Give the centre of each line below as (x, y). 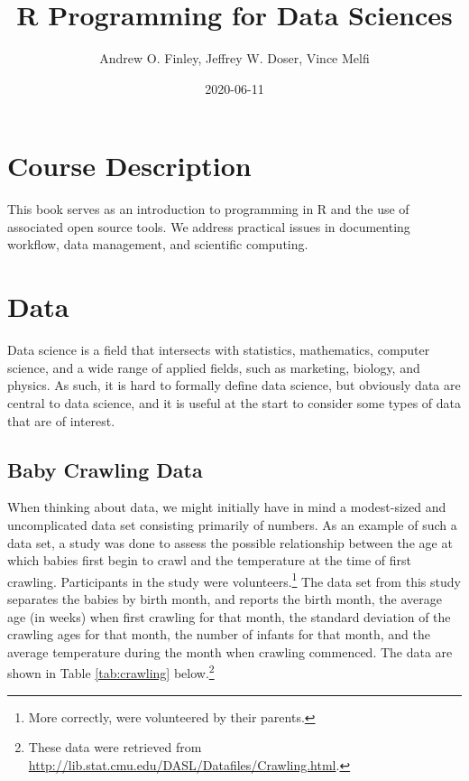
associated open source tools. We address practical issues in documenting (209, 226)
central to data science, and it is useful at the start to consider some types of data (234, 402)
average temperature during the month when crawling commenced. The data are (230, 651)
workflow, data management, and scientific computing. (158, 244)
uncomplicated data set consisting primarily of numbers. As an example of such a (232, 524)
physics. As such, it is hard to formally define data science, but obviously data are (234, 385)
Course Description (129, 166)
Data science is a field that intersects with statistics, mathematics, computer (219, 350)
